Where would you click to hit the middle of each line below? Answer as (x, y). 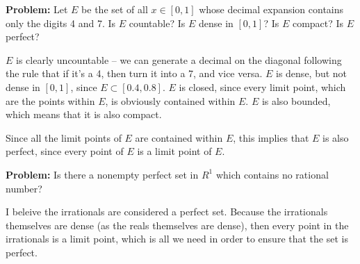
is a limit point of (174, 151)
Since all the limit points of (64, 137)
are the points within (50, 100)
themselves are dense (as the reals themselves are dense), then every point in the (177, 225)
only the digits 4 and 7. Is (61, 23)
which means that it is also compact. (84, 114)
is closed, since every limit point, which (262, 86)
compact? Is (318, 23)
